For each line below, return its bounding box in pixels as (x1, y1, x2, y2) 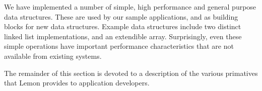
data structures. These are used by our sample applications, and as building (4, 11, 238, 22)
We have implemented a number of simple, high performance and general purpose (4, 2, 256, 12)
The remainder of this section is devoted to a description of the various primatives (4, 67, 258, 78)
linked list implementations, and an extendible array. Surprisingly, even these (4, 31, 242, 41)
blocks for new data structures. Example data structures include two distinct (4, 21, 241, 32)
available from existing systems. (4, 50, 102, 61)
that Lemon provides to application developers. (4, 77, 150, 88)
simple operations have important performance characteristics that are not (4, 41, 234, 51)
